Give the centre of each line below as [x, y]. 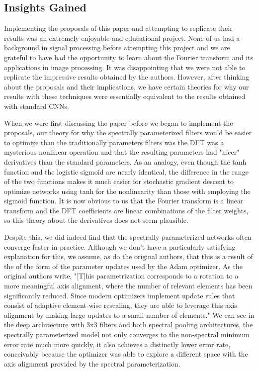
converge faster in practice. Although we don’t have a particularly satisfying [120, 246]
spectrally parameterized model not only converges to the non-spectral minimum [127, 334]
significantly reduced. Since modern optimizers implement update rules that [120, 295]
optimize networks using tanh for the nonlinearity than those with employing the [127, 191]
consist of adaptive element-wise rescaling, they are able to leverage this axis [121, 305]
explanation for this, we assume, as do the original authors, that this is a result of [129, 256]
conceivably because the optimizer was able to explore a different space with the [126, 354]
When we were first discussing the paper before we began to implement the [119, 123]
